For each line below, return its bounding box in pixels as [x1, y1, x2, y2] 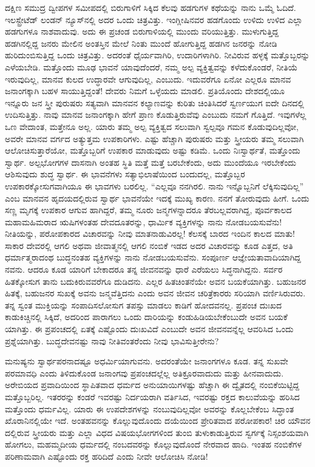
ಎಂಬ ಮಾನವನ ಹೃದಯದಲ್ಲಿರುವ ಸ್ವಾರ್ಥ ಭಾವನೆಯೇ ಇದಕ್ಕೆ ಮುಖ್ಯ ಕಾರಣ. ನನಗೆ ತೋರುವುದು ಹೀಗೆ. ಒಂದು [5, 191, 310, 204]
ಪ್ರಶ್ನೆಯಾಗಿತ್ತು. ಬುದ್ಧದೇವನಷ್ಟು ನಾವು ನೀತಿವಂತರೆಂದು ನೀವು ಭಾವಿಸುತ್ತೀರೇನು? [5, 334, 219, 347]
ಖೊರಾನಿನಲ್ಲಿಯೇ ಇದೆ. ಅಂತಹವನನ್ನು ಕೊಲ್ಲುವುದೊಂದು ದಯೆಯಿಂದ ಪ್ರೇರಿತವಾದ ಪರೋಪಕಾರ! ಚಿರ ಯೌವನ [5, 414, 311, 427]
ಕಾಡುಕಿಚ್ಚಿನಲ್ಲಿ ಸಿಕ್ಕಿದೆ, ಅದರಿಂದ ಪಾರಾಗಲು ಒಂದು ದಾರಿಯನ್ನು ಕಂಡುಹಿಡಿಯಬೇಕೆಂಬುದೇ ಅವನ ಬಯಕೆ [5, 310, 288, 323]
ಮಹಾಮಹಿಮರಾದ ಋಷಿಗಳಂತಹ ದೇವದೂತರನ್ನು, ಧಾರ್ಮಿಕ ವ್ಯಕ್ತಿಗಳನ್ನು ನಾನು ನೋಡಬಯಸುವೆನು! [5, 215, 282, 228]
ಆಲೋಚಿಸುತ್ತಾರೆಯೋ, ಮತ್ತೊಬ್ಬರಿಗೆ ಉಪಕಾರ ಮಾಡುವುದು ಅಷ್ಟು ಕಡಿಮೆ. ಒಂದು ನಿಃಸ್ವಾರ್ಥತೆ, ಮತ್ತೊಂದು [5, 144, 300, 157]
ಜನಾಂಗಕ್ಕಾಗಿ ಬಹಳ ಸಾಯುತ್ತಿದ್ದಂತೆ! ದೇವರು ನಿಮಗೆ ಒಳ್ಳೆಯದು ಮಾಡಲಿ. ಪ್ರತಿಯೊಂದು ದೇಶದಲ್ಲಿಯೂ [5, 84, 285, 97]
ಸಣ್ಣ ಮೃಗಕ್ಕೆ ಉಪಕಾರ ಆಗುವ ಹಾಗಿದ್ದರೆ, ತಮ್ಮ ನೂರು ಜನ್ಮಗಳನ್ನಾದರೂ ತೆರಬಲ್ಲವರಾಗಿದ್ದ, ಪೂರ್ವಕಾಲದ [5, 203, 292, 216]
